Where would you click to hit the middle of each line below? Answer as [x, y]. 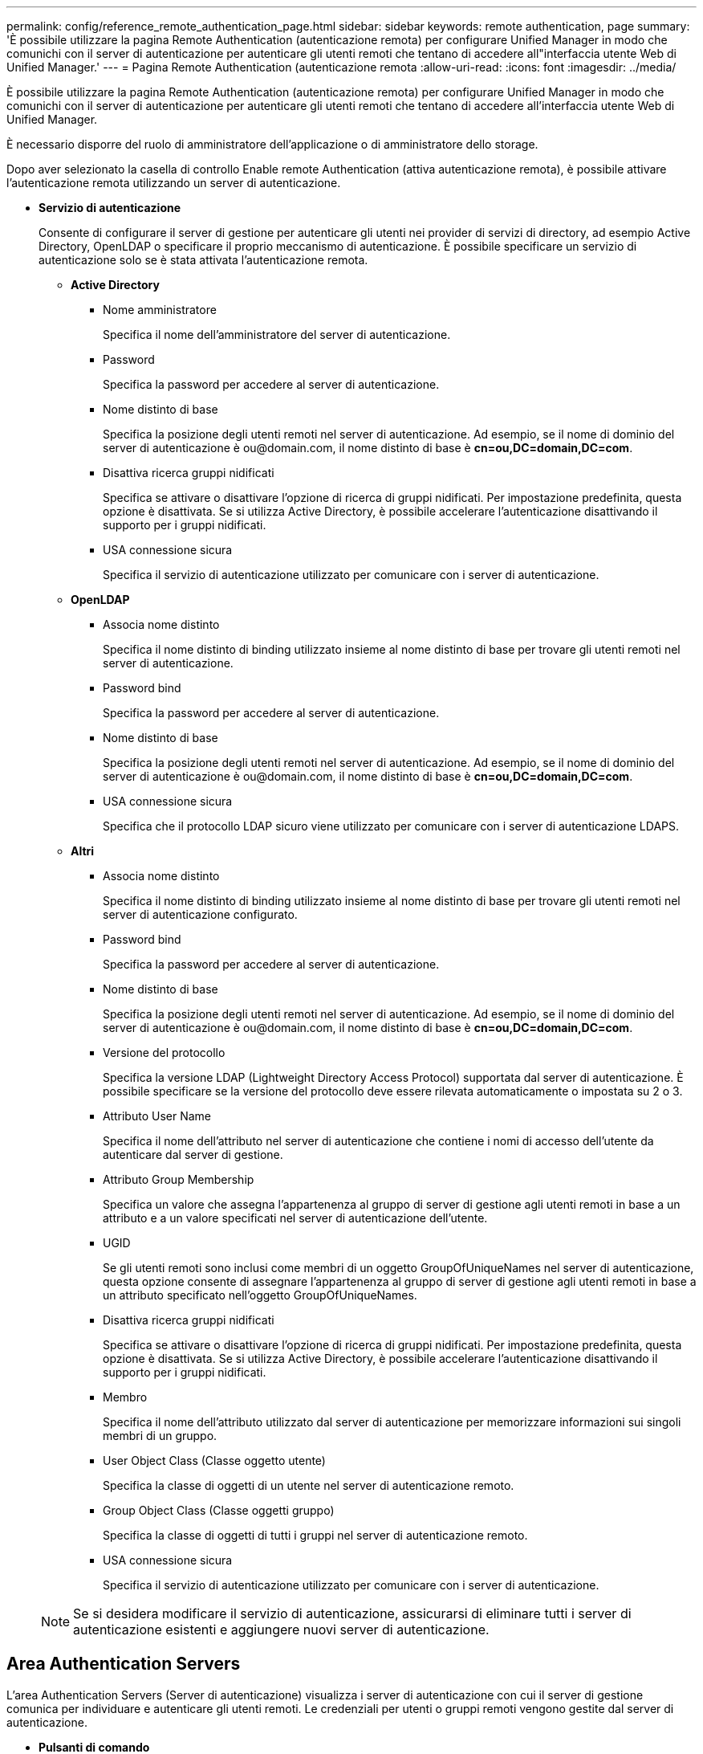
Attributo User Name [157, 1116]
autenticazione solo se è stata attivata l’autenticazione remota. [203, 260]
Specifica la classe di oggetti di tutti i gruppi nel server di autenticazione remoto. [315, 1535]
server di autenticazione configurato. [200, 914]
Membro [125, 1397]
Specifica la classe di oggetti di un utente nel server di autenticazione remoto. [309, 1485]
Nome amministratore [160, 310]
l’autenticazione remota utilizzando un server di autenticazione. [174, 183]
